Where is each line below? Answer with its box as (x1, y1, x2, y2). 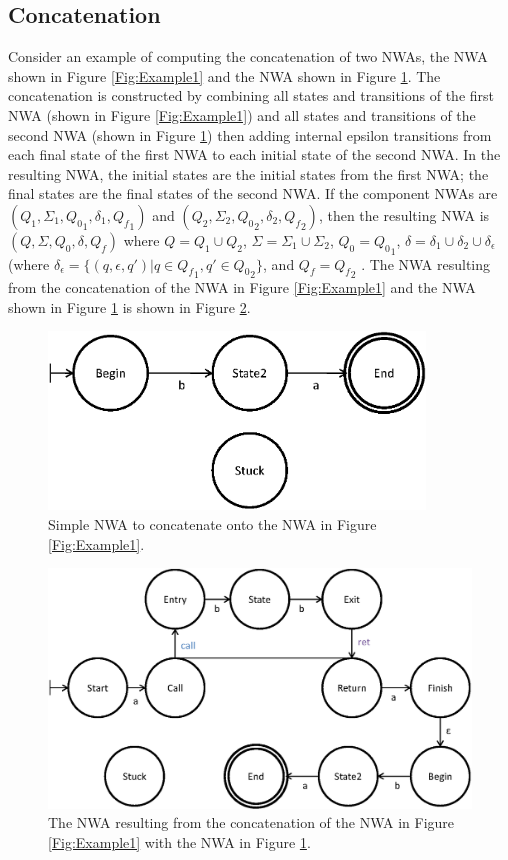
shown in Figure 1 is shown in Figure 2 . (8, 296, 251, 317)
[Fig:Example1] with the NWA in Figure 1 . (48, 831, 311, 852)
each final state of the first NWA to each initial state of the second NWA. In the (8, 144, 501, 165)
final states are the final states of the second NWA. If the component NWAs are (8, 183, 498, 204)
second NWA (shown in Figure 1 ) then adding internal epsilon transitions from (8, 124, 492, 145)
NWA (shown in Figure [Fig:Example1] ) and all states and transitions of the (8, 104, 476, 125)
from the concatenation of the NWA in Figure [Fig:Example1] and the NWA (8, 277, 476, 298)
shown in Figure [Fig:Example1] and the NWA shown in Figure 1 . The (8, 65, 441, 86)
